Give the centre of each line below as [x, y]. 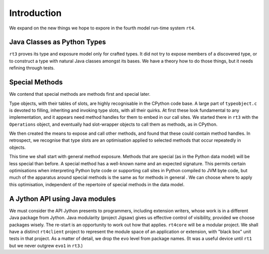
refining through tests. [32, 68]
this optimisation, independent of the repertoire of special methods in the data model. [97, 184]
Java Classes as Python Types [58, 42]
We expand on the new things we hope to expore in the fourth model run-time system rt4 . [102, 28]
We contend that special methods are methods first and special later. [80, 94]
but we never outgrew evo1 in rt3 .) [46, 246]
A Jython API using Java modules [63, 199]
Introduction [35, 13]
